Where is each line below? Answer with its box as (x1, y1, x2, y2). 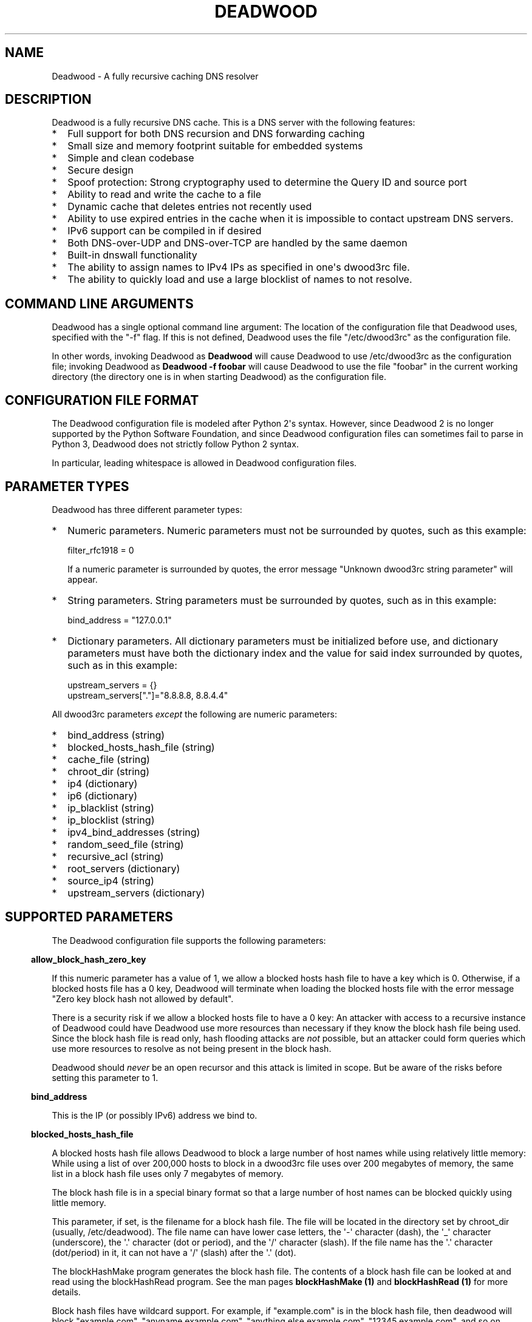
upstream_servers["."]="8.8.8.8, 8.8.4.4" (67, 690, 228, 700)
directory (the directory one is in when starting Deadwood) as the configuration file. (52, 371, 386, 382)
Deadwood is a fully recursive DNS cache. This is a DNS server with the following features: (52, 117, 415, 128)
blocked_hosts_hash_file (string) (67, 741, 215, 753)
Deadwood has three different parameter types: (52, 504, 242, 515)
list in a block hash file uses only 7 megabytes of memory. (52, 1168, 284, 1179)
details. (52, 1286, 81, 1297)
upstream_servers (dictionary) (67, 886, 205, 899)
